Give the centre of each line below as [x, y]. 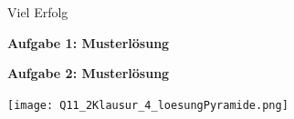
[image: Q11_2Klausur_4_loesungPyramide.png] [148, 105]
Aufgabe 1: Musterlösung [89, 42]
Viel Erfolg [38, 12]
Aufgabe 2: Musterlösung [89, 73]
